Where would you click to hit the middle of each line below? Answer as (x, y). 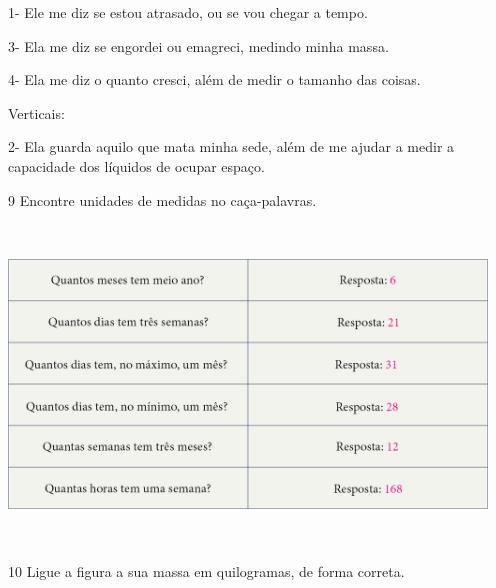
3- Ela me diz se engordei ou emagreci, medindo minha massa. (198, 45)
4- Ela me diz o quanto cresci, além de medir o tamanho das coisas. (214, 79)
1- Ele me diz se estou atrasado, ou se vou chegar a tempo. (188, 12)
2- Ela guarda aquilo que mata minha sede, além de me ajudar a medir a (231, 146)
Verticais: (36, 112)
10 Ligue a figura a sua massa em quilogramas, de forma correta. (206, 570)
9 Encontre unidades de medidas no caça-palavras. (162, 199)
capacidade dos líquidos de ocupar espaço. (136, 165)
